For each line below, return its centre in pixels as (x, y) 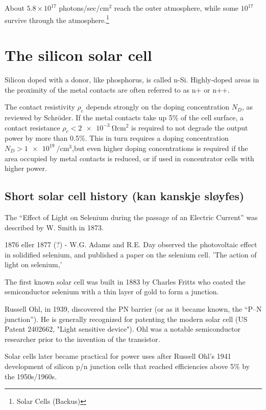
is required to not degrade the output (189, 127)
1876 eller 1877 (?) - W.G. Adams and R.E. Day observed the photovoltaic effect (131, 244)
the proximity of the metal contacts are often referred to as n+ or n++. (117, 89)
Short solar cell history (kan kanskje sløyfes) (125, 196)
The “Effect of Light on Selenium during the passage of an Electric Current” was (131, 217)
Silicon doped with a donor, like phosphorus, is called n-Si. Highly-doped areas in (132, 79)
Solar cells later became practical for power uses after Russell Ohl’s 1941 (118, 356)
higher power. (26, 168)
